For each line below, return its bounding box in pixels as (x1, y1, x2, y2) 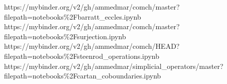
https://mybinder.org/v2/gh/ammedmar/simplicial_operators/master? (4, 60, 223, 71)
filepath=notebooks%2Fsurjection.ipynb (4, 31, 126, 41)
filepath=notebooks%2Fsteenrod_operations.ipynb (4, 50, 159, 61)
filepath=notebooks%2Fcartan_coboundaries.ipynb (4, 70, 161, 81)
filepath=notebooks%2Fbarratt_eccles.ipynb (4, 11, 141, 22)
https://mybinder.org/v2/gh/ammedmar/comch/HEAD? (4, 41, 180, 51)
